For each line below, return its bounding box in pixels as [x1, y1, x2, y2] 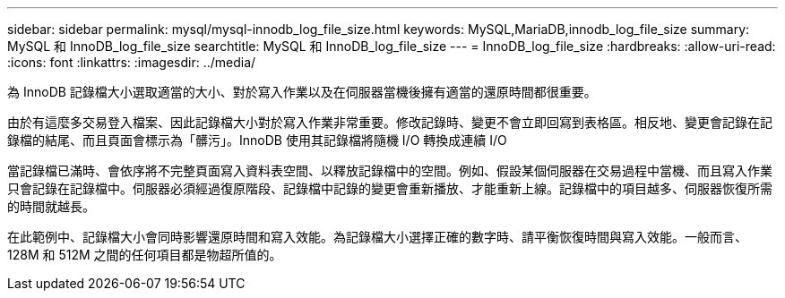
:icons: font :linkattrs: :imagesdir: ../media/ [7, 55, 256, 70]
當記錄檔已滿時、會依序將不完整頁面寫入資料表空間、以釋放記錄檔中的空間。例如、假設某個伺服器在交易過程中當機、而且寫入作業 [7, 163, 772, 178]
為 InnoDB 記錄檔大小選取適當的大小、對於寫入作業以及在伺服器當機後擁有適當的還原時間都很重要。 [7, 84, 597, 99]
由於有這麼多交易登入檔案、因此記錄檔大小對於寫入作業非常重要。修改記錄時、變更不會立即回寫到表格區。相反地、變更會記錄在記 [7, 115, 772, 130]
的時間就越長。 [7, 199, 95, 214]
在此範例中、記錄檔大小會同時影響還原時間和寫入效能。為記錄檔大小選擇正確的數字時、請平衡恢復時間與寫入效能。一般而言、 [7, 229, 747, 244]
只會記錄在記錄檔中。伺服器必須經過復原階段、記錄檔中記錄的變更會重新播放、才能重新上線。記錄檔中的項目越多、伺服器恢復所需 [7, 181, 772, 196]
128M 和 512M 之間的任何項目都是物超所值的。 [7, 247, 282, 262]
